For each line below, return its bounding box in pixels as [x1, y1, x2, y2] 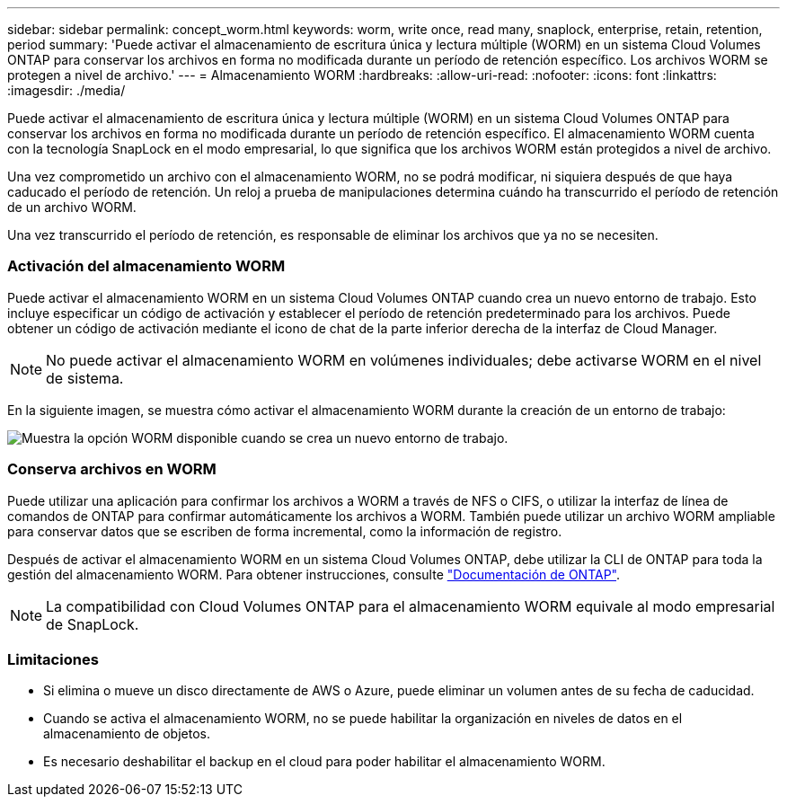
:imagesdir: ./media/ [7, 83, 126, 98]
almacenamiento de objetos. [43, 726, 210, 742]
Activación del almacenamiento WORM [7, 257, 286, 276]
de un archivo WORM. [7, 199, 137, 215]
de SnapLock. [46, 614, 139, 633]
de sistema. [46, 368, 124, 387]
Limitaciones [7, 649, 99, 668]
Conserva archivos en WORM [7, 460, 217, 479]
